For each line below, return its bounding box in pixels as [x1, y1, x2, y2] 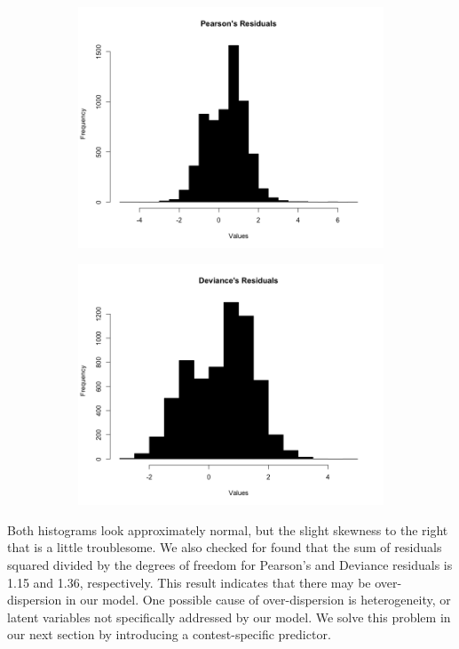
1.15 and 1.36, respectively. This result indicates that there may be [7, 573, 371, 591]
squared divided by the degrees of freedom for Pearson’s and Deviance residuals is [7, 555, 453, 573]
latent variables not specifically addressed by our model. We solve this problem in [7, 607, 451, 626]
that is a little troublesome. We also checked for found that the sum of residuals [7, 538, 442, 557]
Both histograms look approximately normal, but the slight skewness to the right [7, 520, 448, 539]
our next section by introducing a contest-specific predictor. [7, 625, 331, 644]
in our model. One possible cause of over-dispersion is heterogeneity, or [65, 590, 451, 609]
